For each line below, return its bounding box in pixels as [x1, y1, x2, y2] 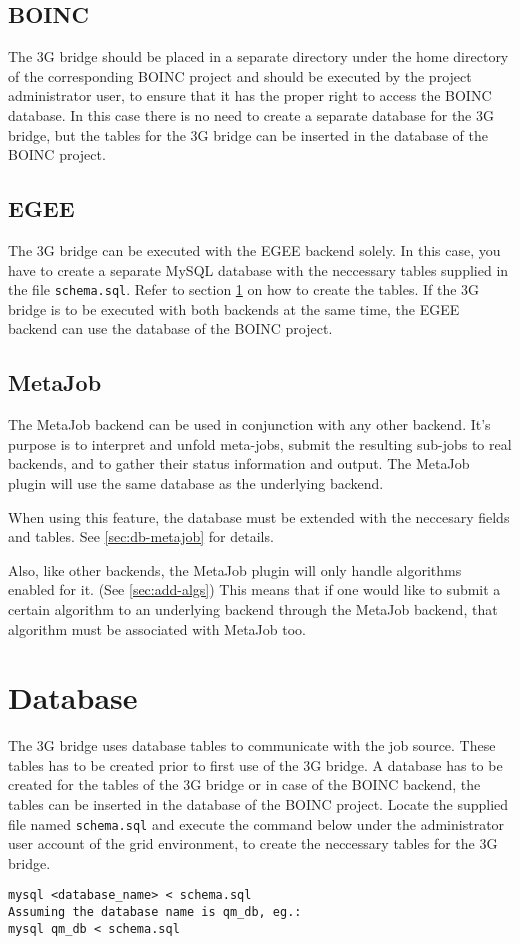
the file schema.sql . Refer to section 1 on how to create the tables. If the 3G [8, 279, 480, 300]
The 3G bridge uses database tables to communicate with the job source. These [8, 735, 496, 756]
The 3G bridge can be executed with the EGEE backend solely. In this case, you [8, 239, 501, 260]
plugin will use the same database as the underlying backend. [8, 472, 384, 493]
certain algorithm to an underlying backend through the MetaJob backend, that [8, 598, 498, 619]
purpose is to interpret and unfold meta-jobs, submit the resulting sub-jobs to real [8, 433, 512, 454]
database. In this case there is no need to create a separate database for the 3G [8, 104, 494, 125]
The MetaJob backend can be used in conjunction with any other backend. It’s [8, 414, 491, 435]
